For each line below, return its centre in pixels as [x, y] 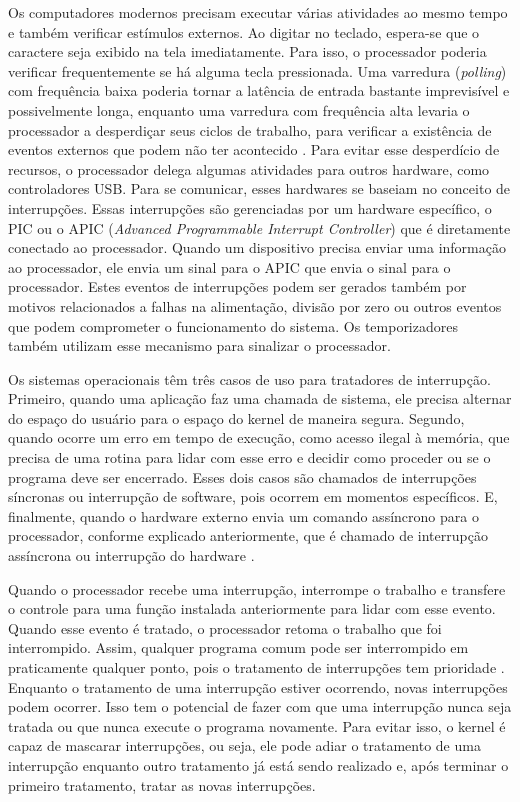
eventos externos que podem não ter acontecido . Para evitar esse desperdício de [254, 149]
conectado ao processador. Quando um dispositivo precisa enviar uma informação [257, 247]
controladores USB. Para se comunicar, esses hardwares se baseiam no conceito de [259, 188]
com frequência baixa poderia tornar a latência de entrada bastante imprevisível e [259, 90]
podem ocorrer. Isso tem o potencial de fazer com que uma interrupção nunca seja [260, 706]
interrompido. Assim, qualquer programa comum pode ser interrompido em [238, 647]
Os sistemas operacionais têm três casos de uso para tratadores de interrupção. [249, 378]
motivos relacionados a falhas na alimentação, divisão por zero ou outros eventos [255, 305]
